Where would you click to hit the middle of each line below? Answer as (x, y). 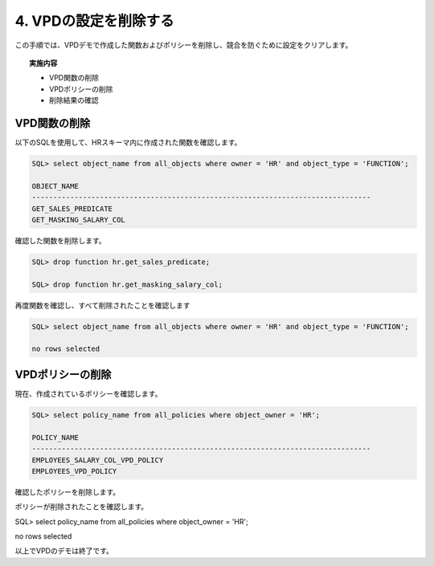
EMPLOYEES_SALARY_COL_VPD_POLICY (98, 460)
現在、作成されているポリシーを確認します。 (88, 393)
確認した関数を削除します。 (60, 240)
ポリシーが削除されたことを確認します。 (82, 507)
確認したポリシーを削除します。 (68, 492)
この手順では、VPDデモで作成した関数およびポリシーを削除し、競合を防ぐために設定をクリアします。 (184, 45)
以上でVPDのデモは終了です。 (64, 551)
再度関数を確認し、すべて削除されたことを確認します (102, 305)
